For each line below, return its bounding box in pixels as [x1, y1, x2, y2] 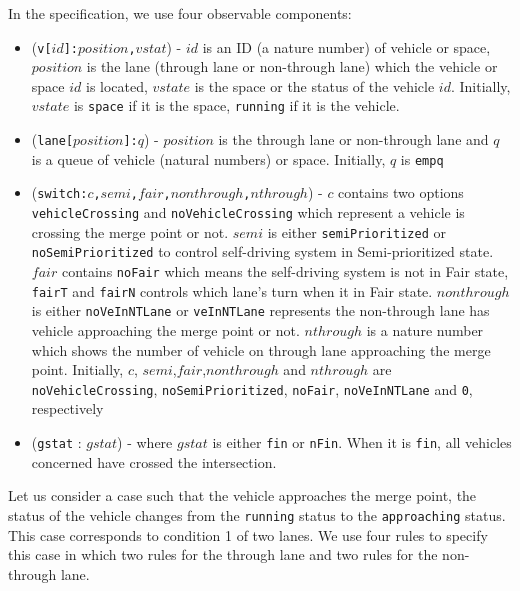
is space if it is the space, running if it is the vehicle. [73, 95, 400, 116]
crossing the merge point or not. [31, 221, 229, 242]
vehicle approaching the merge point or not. [31, 320, 300, 340]
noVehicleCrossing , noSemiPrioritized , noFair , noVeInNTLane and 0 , [31, 378, 473, 399]
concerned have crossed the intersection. [31, 451, 277, 472]
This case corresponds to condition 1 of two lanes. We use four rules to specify [8, 524, 488, 545]
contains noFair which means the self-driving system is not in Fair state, [61, 261, 509, 282]
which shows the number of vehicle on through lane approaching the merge [31, 339, 491, 360]
